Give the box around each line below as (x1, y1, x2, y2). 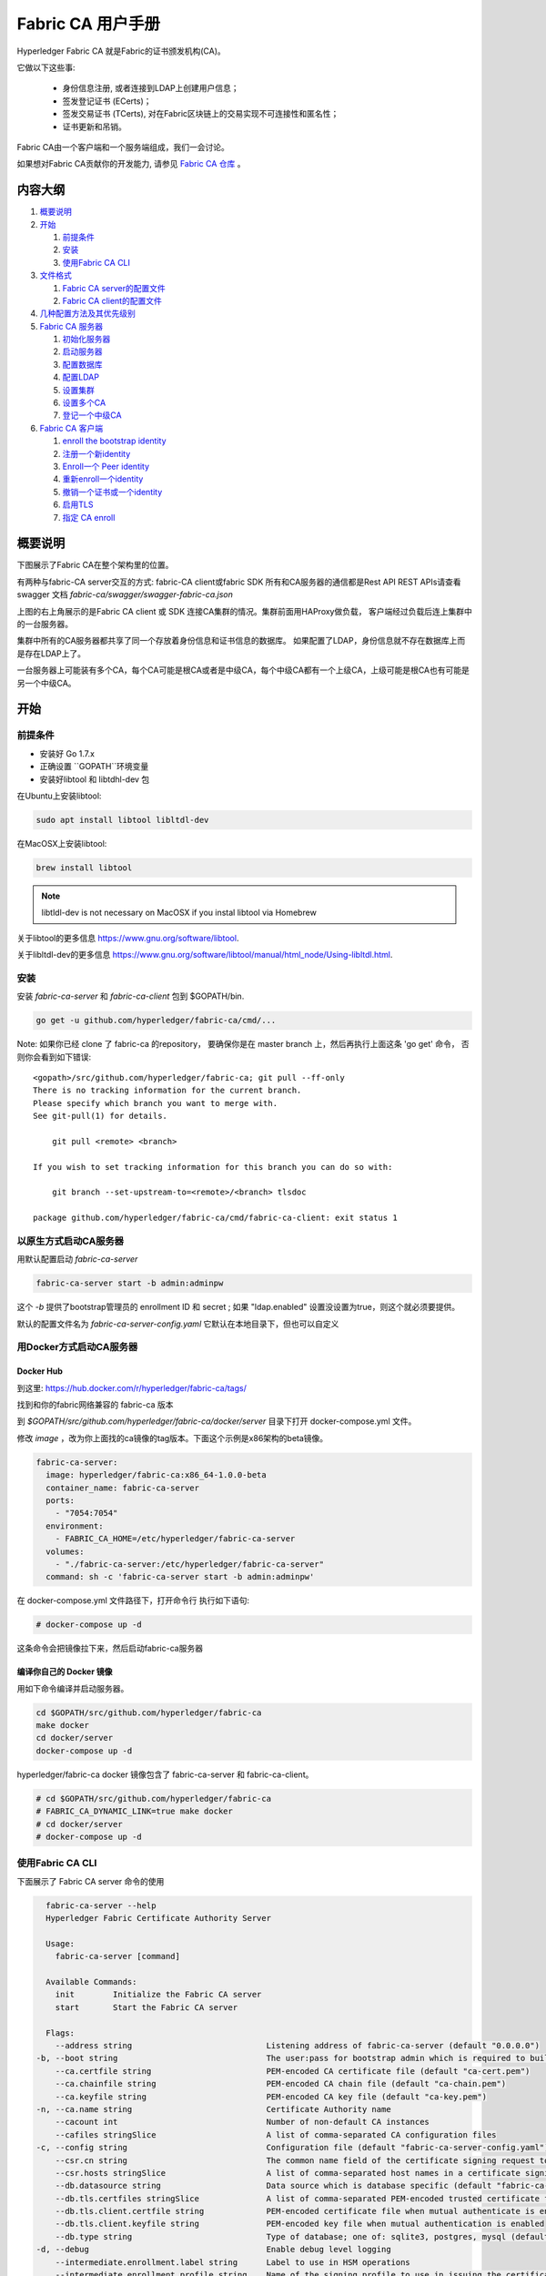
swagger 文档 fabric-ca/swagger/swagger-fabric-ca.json (16, 589, 234, 600)
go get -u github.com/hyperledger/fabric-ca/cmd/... (35, 1015, 277, 1026)
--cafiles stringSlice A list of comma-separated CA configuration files (55, 2129, 497, 2139)
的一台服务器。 (16, 619, 73, 630)
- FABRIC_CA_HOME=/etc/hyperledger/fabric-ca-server (55, 1534, 296, 1544)
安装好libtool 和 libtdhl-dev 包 (39, 774, 150, 785)
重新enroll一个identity (62, 473, 144, 484)
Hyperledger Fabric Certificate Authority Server (45, 1913, 272, 1924)
